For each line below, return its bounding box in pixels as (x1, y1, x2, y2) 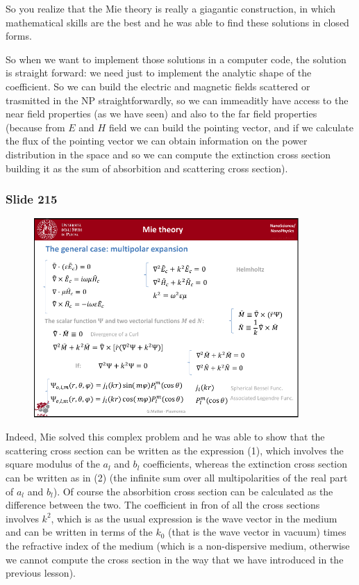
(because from (6, 120, 65, 134)
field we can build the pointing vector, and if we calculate (108, 120, 353, 134)
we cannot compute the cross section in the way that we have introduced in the (6, 552, 344, 566)
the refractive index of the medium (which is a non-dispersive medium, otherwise (6, 538, 350, 552)
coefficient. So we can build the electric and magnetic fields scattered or (6, 79, 310, 93)
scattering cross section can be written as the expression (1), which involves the (6, 443, 344, 457)
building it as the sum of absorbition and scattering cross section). (6, 160, 288, 175)
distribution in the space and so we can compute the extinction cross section (6, 147, 331, 161)
